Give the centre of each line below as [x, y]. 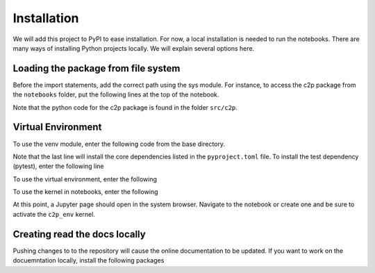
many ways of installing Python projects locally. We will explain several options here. [134, 48]
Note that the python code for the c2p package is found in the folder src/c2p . [125, 107]
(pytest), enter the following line [58, 166]
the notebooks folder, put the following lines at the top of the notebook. [116, 94]
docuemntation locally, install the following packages [89, 260]
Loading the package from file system [97, 68]
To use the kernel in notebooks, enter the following [86, 192]
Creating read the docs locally [79, 234]
